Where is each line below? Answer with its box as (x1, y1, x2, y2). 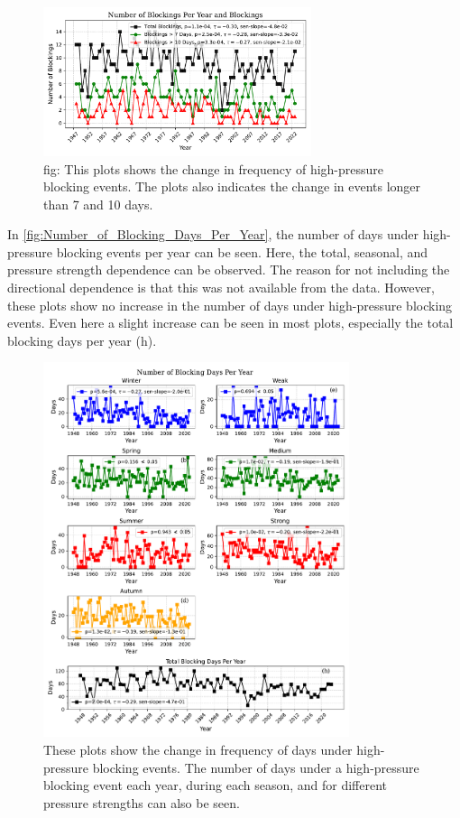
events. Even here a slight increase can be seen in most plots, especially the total (7, 313, 454, 332)
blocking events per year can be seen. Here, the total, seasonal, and (56, 242, 428, 261)
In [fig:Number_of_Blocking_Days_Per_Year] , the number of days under (7, 225, 419, 244)
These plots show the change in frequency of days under (43, 739, 353, 758)
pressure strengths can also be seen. (43, 793, 240, 812)
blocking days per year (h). (7, 330, 157, 349)
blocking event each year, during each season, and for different (43, 776, 388, 795)
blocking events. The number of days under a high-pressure (92, 758, 419, 776)
